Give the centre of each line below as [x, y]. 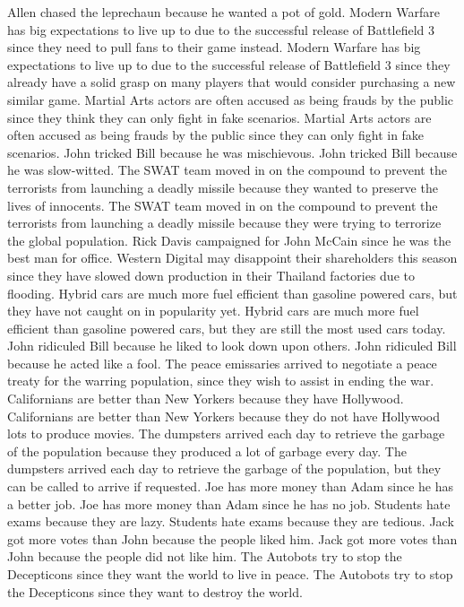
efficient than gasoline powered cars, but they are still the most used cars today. [227, 328]
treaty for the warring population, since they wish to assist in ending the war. [221, 381]
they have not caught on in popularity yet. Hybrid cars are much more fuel [213, 311]
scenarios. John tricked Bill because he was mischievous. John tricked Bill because [232, 152]
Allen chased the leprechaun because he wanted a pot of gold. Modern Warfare [223, 12]
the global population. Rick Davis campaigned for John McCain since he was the [229, 240]
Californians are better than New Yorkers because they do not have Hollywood [224, 416]
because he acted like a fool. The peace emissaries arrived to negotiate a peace [222, 363]
